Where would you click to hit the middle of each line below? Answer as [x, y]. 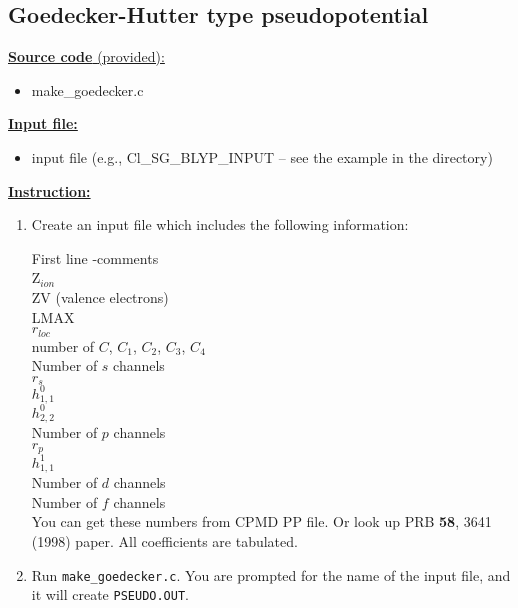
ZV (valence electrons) [100, 296]
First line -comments [95, 257]
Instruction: [49, 190]
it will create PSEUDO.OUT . [110, 594]
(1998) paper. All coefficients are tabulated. [164, 540]
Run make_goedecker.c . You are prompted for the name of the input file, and [271, 574]
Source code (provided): [86, 56]
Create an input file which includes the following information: [220, 224]
